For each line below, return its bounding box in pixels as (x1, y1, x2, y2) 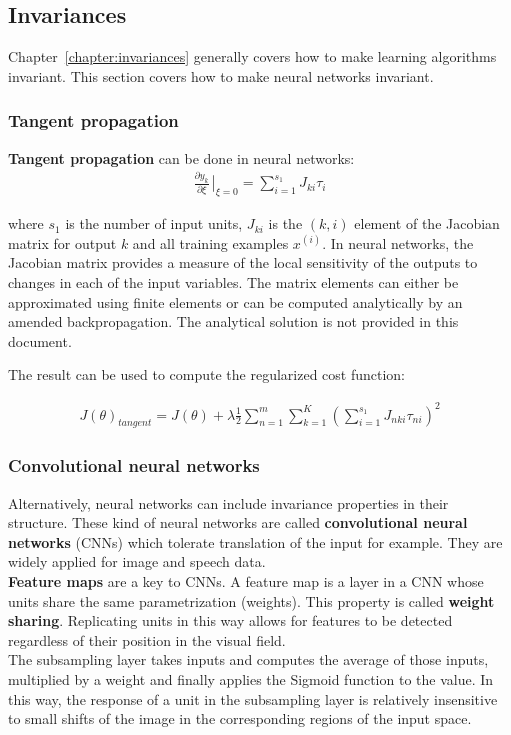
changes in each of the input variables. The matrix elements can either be (8, 272, 459, 293)
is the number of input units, (65, 213, 243, 234)
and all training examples (132, 232, 289, 253)
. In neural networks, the (322, 232, 474, 253)
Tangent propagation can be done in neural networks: (8, 147, 355, 168)
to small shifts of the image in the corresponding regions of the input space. (8, 708, 472, 729)
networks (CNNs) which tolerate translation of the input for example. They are (8, 531, 503, 552)
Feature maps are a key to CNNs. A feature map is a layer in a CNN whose (8, 570, 484, 591)
